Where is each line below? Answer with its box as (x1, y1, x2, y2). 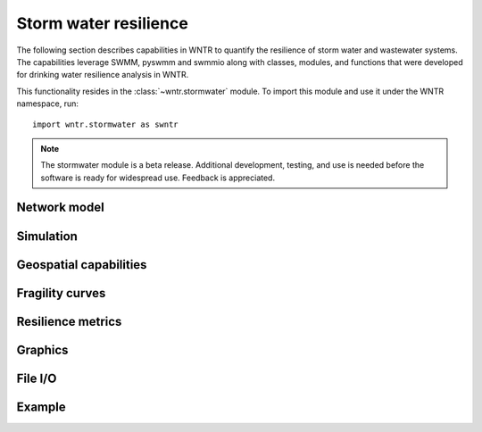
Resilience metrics (16, 313, 122, 329)
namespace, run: (16, 98, 79, 109)
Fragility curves (16, 286, 106, 301)
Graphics (16, 342, 69, 357)
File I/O (16, 370, 57, 386)
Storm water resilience (16, 13, 189, 33)
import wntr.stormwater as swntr (32, 119, 179, 129)
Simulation (16, 228, 78, 244)
